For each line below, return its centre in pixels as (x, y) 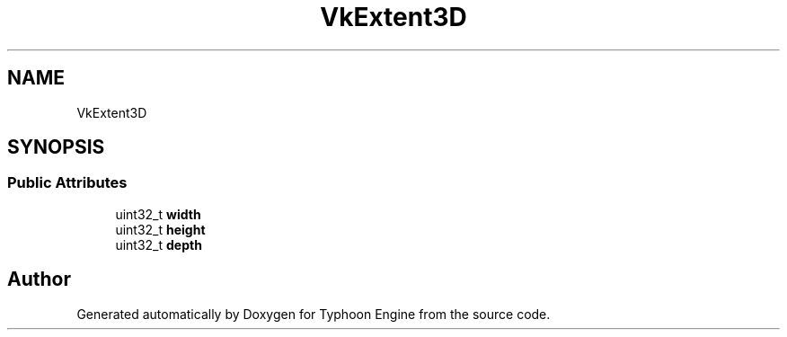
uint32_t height (160, 229)
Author (39, 279)
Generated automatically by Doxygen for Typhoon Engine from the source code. (314, 314)
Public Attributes (67, 183)
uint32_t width (158, 214)
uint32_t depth (159, 244)
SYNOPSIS (56, 147)
